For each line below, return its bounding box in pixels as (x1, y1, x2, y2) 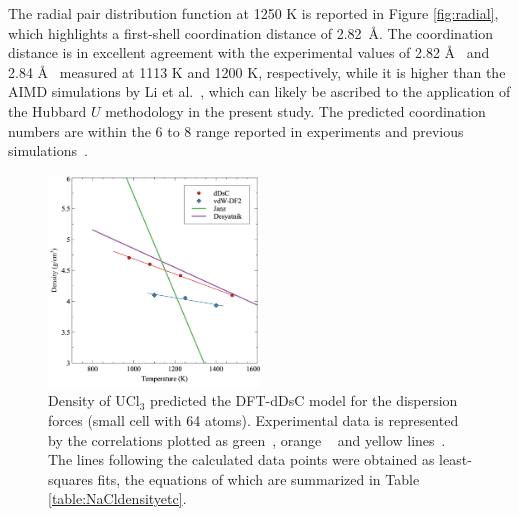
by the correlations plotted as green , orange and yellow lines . (48, 429, 446, 450)
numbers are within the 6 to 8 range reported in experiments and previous (8, 120, 464, 141)
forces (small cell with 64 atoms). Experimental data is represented (48, 409, 459, 430)
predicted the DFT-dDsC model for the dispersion (150, 390, 458, 411)
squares (48, 468, 93, 489)
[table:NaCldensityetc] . (48, 488, 187, 509)
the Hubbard (8, 100, 87, 121)
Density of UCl (48, 390, 140, 411)
